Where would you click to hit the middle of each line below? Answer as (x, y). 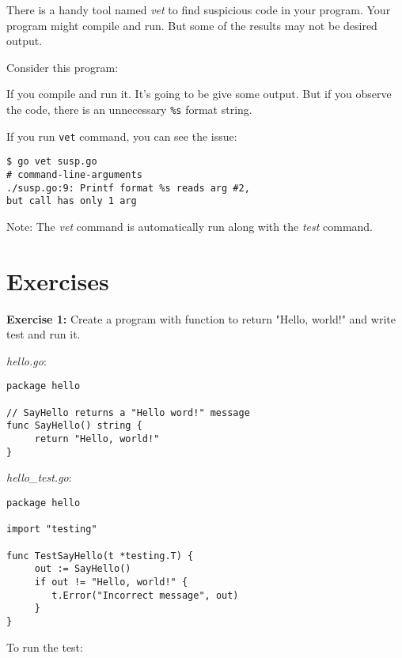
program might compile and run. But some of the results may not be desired (192, 25)
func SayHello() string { (74, 426)
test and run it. (44, 334)
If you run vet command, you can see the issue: (122, 136)
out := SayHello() (83, 569)
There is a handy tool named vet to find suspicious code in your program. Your (199, 9)
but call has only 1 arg (72, 201)
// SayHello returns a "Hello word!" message (128, 412)
